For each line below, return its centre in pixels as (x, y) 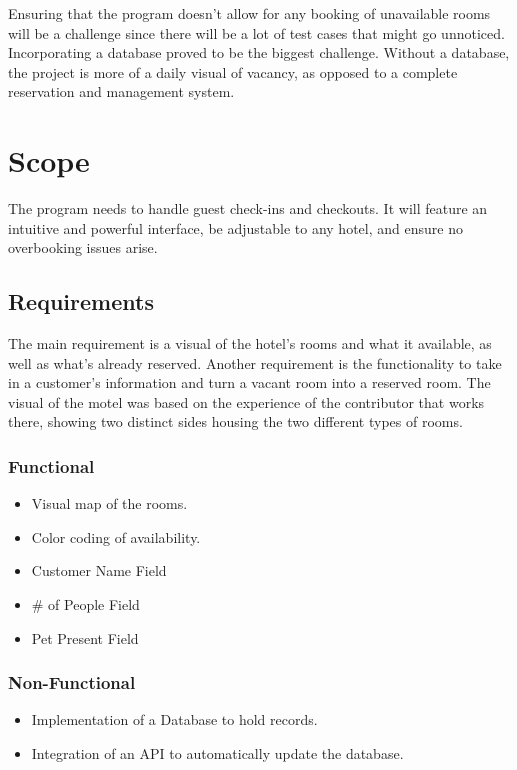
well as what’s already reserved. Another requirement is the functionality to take (255, 362)
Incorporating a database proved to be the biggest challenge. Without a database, (259, 52)
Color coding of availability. (116, 536)
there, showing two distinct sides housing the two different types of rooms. (235, 421)
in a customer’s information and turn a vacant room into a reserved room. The (249, 382)
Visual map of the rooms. (109, 503)
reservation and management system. (121, 91)
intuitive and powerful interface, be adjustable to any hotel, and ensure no (235, 227)
